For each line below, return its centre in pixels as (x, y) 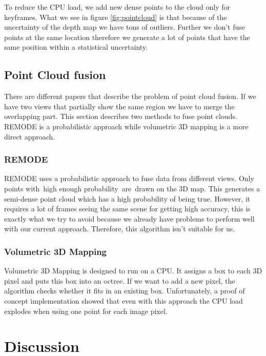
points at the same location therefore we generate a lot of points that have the (127, 37)
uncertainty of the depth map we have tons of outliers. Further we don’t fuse (125, 27)
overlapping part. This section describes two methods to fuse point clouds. (121, 116)
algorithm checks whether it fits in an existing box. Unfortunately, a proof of (125, 291)
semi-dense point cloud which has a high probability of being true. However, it (127, 198)
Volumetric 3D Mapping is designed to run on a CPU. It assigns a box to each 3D (133, 271)
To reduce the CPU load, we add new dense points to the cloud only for (117, 7)
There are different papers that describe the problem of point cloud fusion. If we (130, 96)
